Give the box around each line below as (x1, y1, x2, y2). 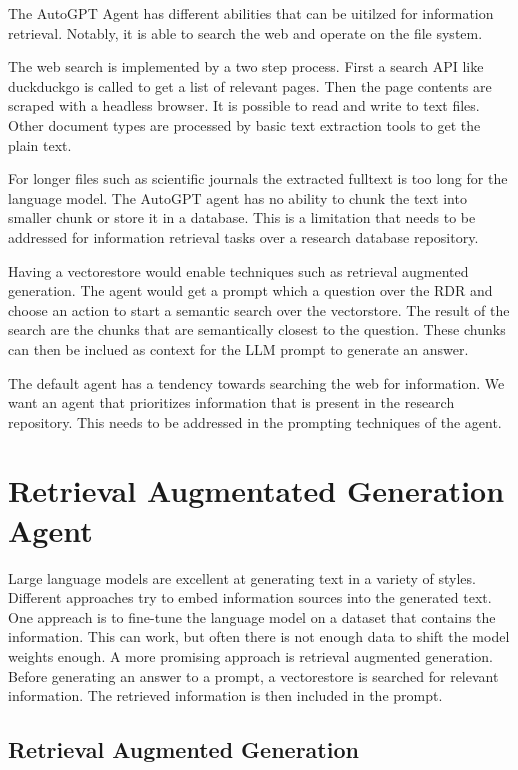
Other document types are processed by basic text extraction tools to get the (8, 114, 481, 135)
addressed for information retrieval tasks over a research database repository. (8, 226, 479, 247)
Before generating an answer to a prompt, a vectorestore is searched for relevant (8, 665, 499, 686)
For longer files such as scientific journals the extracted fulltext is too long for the (8, 168, 508, 189)
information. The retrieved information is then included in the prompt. (8, 685, 443, 706)
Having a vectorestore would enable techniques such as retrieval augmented (8, 260, 469, 281)
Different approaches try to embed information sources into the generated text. (8, 587, 492, 608)
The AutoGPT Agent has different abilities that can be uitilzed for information (8, 3, 494, 23)
